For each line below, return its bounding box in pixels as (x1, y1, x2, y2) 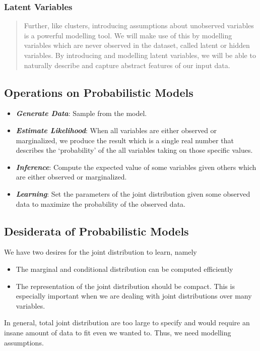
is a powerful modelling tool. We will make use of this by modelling (24, 30, 232, 40)
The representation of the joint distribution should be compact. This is (16, 280, 235, 291)
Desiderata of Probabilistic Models (4, 223, 189, 239)
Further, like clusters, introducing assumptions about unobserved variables (24, 20, 254, 31)
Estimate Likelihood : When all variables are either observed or (16, 125, 217, 135)
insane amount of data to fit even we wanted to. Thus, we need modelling (4, 327, 231, 337)
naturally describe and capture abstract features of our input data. (24, 60, 230, 70)
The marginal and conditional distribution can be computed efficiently (16, 263, 233, 274)
